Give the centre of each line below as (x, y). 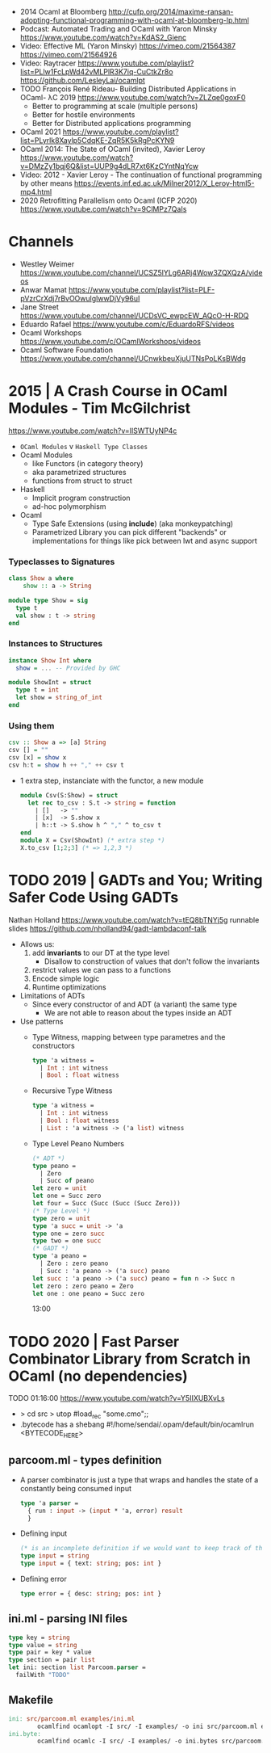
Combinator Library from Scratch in (130, 1358)
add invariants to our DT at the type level (100, 952)
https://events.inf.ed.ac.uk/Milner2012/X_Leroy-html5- (165, 183)
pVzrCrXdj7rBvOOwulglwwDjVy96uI (80, 298)
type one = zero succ (68, 1234)
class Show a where (41, 578)
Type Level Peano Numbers (78, 1143)
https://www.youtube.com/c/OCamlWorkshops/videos (110, 341)
